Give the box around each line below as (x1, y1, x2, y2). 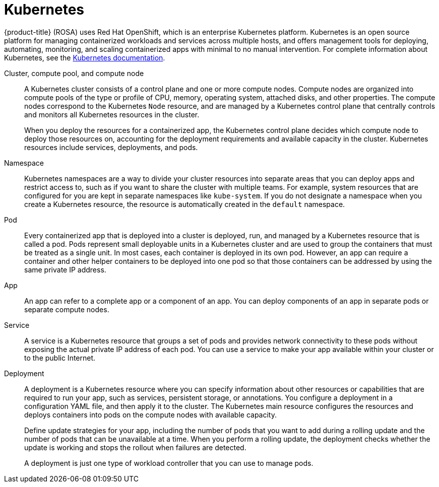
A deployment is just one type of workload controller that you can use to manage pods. (24, 458, 313, 467)
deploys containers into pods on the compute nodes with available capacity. (24, 410, 277, 419)
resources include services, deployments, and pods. (24, 143, 198, 152)
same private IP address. (24, 265, 106, 274)
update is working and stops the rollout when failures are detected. (24, 443, 246, 452)
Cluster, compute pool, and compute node (4, 68, 144, 78)
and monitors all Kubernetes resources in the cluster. (24, 110, 200, 119)
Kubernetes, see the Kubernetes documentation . (4, 53, 165, 62)
